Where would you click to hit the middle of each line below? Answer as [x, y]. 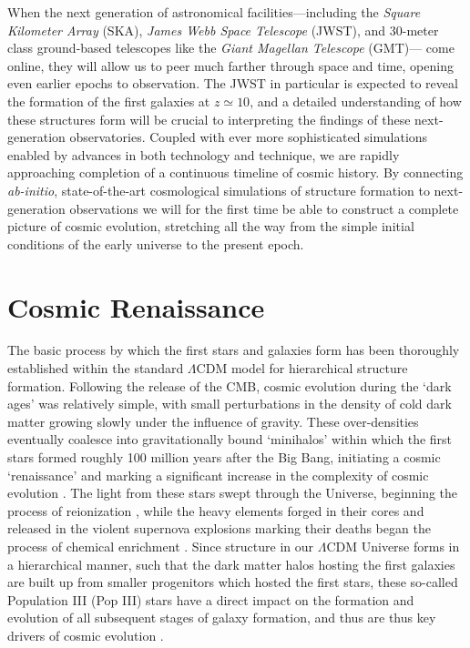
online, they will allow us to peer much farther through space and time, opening [230, 65]
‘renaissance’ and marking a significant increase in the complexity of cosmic [218, 475]
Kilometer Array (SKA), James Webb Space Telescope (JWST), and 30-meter [223, 30]
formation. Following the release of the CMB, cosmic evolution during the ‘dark [230, 385]
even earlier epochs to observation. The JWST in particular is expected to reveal [233, 83]
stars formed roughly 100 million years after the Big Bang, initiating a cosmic [224, 457]
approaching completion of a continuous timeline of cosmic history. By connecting [235, 172]
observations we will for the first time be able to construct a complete [264, 208]
